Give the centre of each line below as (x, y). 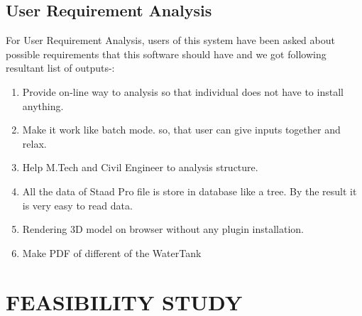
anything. (43, 105)
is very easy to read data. (77, 205)
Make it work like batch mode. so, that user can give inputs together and (181, 130)
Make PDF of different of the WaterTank (112, 252)
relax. (34, 143)
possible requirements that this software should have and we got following (166, 54)
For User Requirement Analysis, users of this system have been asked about (170, 40)
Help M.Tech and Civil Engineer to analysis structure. (140, 167)
